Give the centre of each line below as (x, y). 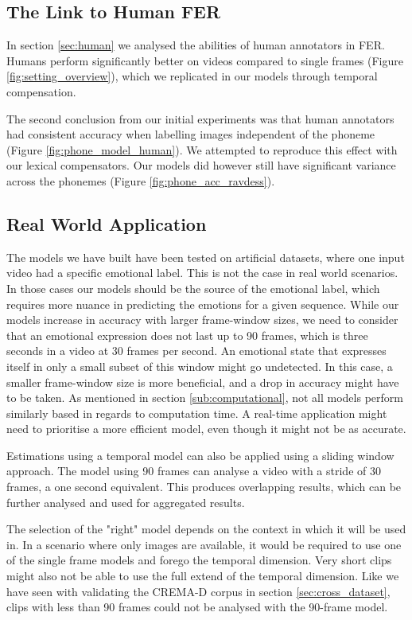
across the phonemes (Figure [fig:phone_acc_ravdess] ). (141, 180)
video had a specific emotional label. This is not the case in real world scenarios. (202, 273)
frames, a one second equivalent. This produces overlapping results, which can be (204, 487)
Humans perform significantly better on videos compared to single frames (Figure (205, 60)
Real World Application (107, 223)
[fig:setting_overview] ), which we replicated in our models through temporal (192, 76)
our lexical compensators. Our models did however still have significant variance (201, 165)
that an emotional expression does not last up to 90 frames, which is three (187, 335)
